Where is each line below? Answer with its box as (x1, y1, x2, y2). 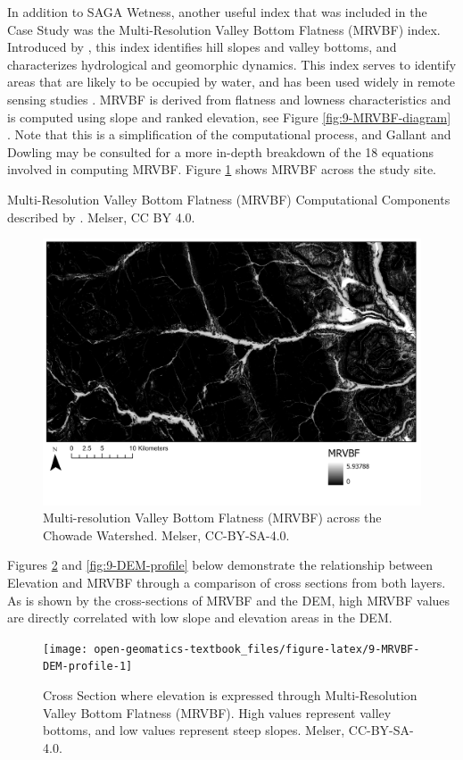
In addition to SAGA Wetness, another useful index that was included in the (7, 3, 427, 21)
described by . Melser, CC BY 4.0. (7, 207, 195, 226)
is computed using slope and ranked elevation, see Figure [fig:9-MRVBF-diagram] (7, 107, 451, 126)
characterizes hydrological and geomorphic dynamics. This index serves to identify (7, 54, 457, 73)
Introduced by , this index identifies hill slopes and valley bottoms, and (7, 38, 397, 56)
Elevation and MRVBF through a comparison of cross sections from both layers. (7, 573, 446, 592)
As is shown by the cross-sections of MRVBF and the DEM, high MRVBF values (7, 590, 451, 609)
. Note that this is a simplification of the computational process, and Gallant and (7, 125, 451, 144)
